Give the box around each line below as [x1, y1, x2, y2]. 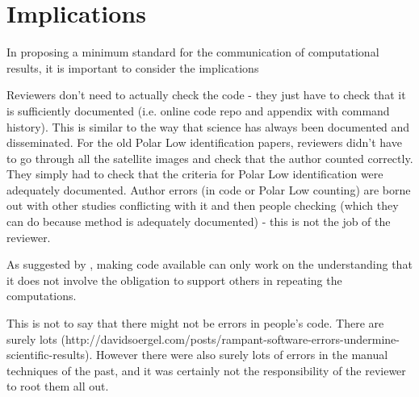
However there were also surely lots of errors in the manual [96, 346, 388, 363]
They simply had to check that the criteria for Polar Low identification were [6, 165, 383, 182]
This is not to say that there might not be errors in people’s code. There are [6, 315, 384, 332]
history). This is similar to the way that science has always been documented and [6, 118, 410, 135]
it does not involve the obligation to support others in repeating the [6, 271, 342, 288]
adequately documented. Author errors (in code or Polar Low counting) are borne [6, 181, 411, 198]
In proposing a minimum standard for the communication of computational [6, 44, 379, 61]
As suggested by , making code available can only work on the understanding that [6, 256, 413, 273]
